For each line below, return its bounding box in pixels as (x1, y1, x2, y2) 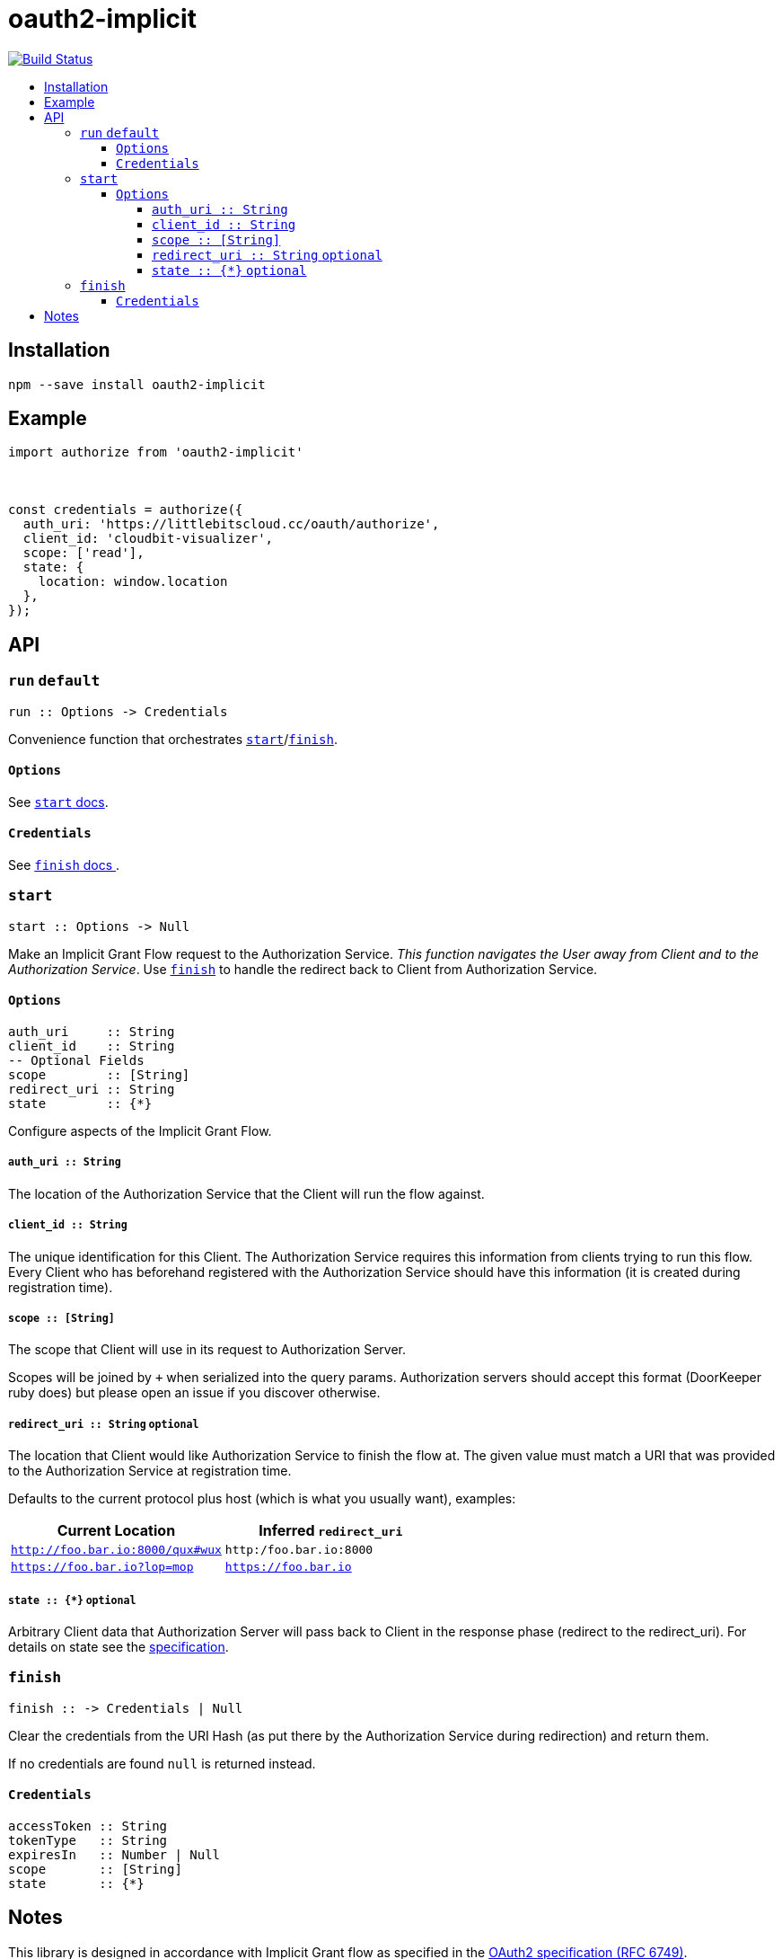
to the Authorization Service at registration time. (8, 1463, 292, 1479)
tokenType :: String (8, 1832, 168, 1848)
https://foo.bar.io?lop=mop (11, 1560, 194, 1574)
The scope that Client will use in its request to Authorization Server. (8, 1342, 407, 1358)
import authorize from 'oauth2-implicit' (8, 445, 303, 460)
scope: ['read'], (22, 545, 145, 561)
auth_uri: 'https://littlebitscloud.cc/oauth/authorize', (22, 517, 440, 532)
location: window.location (38, 574, 228, 589)
